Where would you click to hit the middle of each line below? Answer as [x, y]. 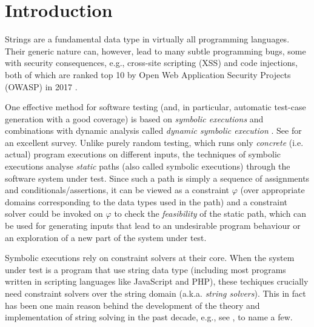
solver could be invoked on [54, 213]
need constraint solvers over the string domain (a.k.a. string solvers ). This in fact [155, 293]
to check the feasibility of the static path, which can [210, 213]
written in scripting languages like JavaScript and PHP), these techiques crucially [157, 281]
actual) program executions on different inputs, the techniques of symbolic [143, 154]
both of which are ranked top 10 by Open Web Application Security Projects [148, 74]
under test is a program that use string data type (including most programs [145, 269]
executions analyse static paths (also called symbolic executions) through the [148, 166]
